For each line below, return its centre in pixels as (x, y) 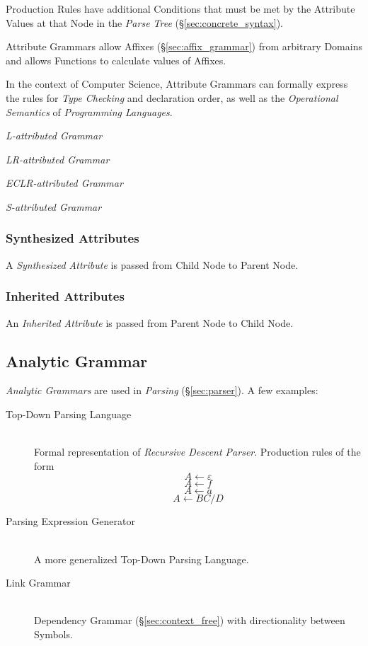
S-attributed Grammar (54, 206)
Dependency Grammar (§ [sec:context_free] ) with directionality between (190, 620)
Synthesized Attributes (73, 238)
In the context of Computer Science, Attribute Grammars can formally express (177, 84)
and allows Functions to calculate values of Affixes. (116, 60)
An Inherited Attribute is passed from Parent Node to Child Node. (150, 322)
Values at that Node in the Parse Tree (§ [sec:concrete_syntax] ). (144, 22)
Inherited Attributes (65, 296)
